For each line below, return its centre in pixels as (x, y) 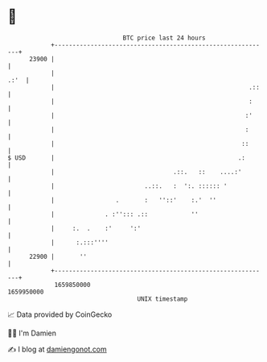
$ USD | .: (127, 158)
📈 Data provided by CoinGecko (60, 314)
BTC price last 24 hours (164, 38)
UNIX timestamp (162, 299)
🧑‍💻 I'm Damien (32, 333)
